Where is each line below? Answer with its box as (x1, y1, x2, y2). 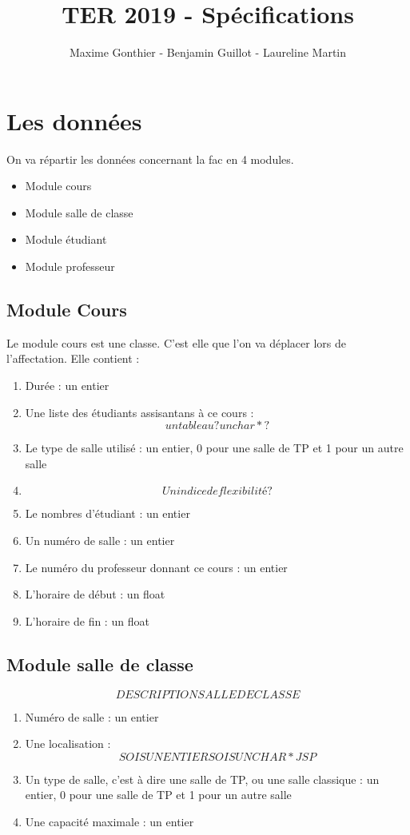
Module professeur (25, 258, 115, 275)
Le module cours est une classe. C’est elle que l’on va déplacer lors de (6, 334, 346, 351)
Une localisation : (25, 735, 111, 752)
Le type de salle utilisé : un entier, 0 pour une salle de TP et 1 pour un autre (25, 439, 404, 456)
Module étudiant (25, 231, 107, 248)
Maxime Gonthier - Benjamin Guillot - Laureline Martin (69, 44, 347, 61)
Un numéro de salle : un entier (25, 531, 175, 548)
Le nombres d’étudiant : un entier (25, 505, 190, 522)
